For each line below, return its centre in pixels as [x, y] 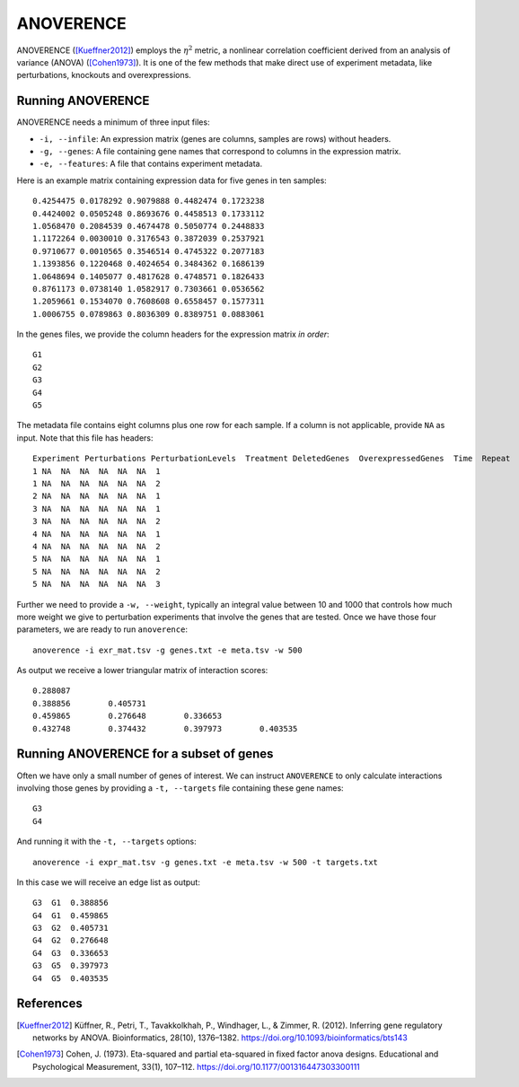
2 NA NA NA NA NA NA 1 [97, 496]
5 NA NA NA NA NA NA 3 [97, 584]
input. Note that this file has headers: [85, 438]
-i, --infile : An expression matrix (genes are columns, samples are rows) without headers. [215, 138]
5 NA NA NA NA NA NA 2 [97, 571]
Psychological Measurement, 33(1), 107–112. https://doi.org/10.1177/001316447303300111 [197, 1066]
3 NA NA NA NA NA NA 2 [97, 522]
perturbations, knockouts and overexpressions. [104, 75]
